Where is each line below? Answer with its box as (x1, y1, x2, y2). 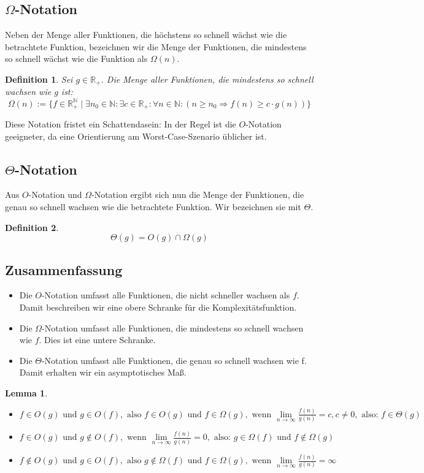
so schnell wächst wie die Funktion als (5, 52, 148, 65)
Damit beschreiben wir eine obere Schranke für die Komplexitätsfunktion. (19, 300, 297, 313)
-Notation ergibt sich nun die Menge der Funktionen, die (91, 188, 304, 201)
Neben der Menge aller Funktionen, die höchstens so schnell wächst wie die (5, 28, 287, 41)
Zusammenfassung (5, 260, 123, 279)
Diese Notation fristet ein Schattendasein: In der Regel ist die (5, 117, 236, 130)
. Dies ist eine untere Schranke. (39, 333, 156, 346)
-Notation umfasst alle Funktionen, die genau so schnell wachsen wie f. (41, 354, 307, 366)
